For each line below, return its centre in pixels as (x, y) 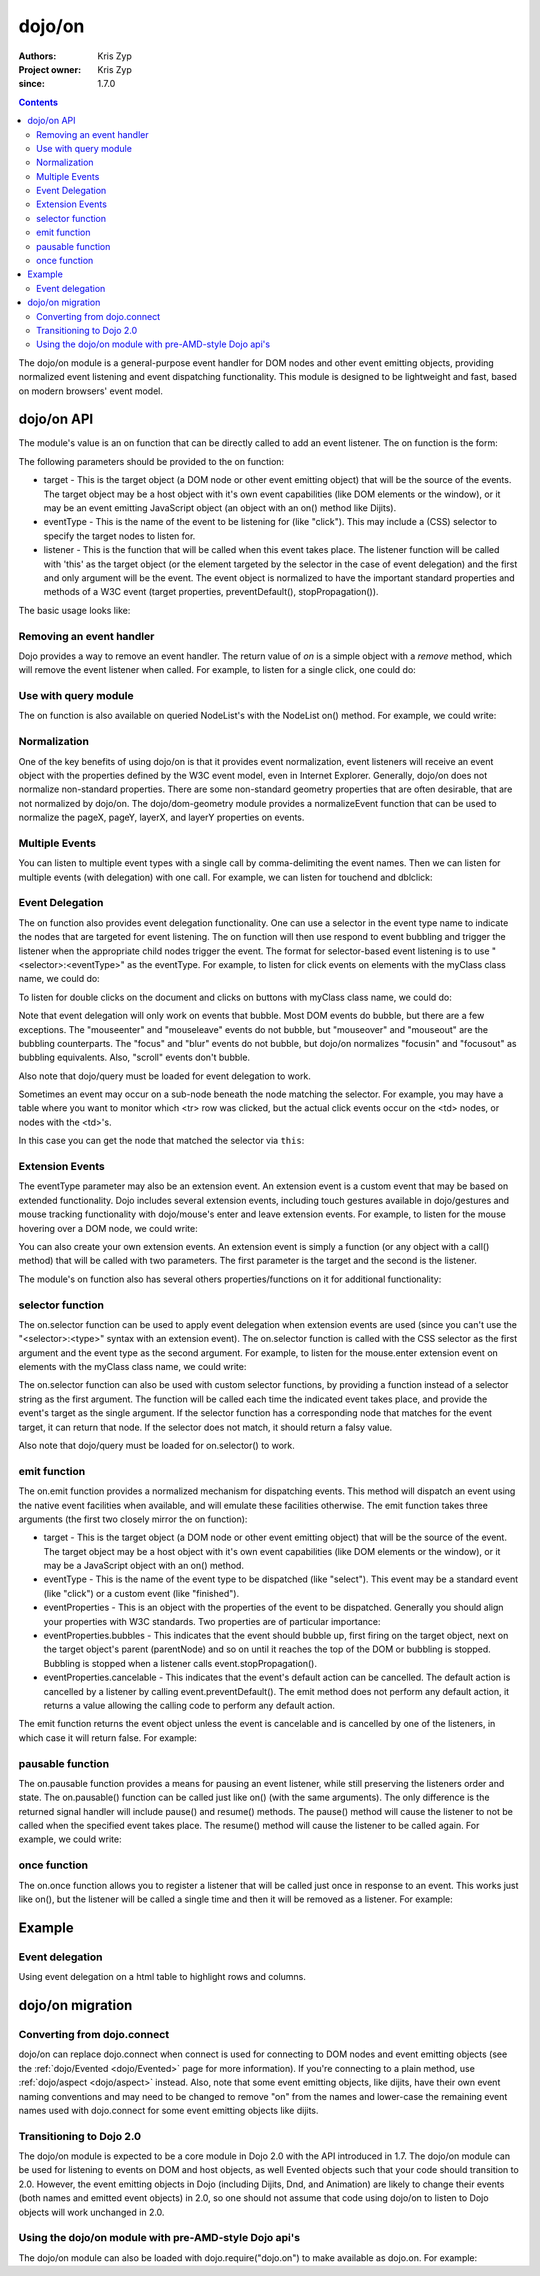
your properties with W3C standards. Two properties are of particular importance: (212, 1621)
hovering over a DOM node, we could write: (108, 1228)
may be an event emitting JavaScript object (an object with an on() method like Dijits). (220, 508)
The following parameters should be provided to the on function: (151, 461)
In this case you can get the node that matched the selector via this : (161, 1141)
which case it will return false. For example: (107, 1737)
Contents (38, 102)
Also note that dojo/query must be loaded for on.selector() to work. (156, 1445)
